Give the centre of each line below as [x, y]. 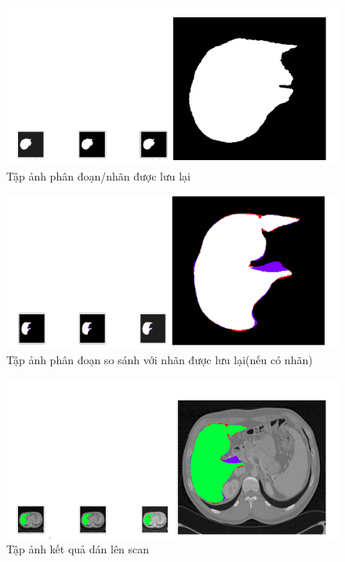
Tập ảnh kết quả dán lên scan [78, 549]
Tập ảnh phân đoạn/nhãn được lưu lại [98, 175]
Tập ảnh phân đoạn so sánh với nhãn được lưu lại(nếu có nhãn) [160, 359]
